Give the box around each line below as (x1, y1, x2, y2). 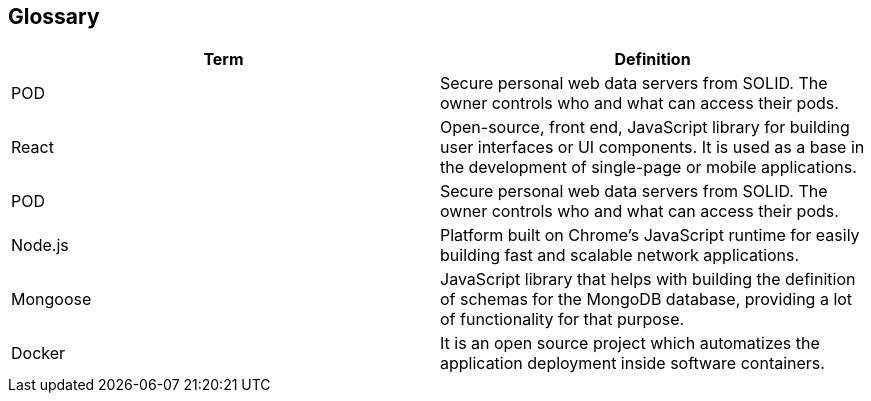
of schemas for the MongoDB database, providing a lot (440, 289, 853, 310)
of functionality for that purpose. (440, 309, 685, 330)
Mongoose (11, 289, 92, 310)
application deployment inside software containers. (440, 353, 825, 374)
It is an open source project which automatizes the (440, 333, 820, 354)
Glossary (8, 4, 100, 29)
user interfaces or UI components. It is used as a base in (440, 137, 865, 158)
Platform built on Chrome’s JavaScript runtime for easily (440, 225, 860, 246)
